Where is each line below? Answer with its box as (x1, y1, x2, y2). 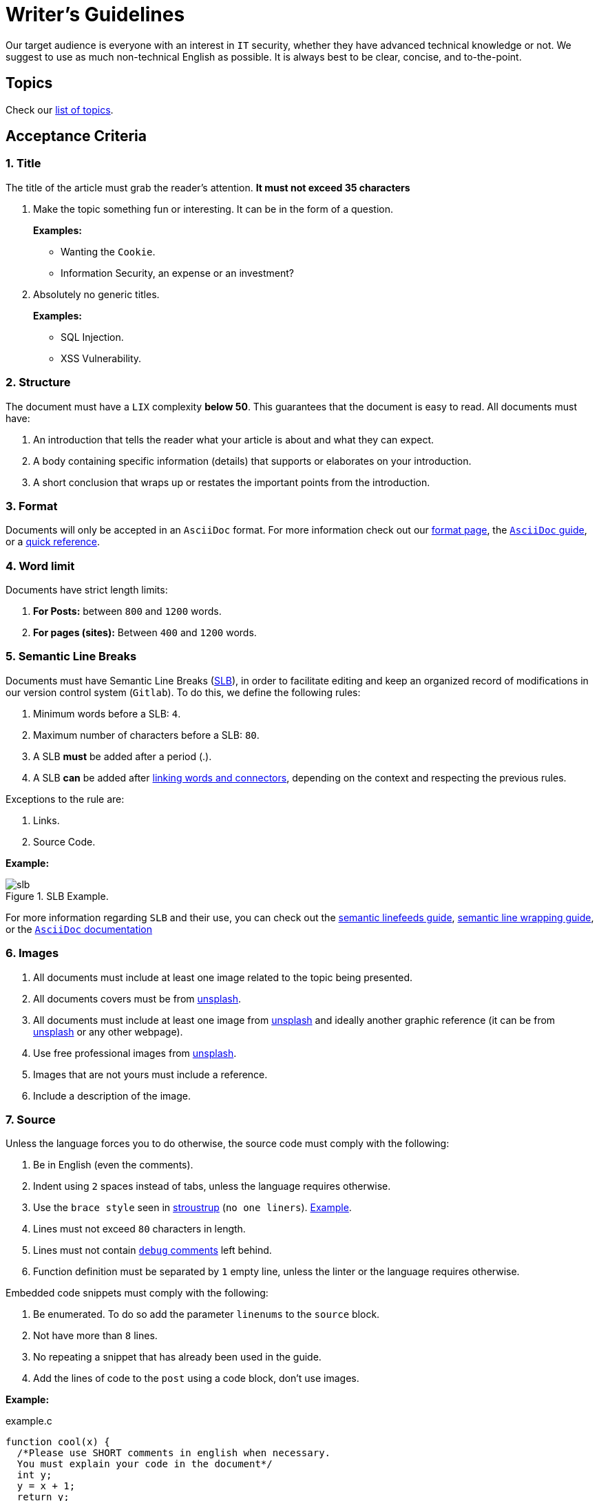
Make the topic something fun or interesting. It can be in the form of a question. (33, 202, 394, 215)
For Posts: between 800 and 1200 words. (33, 605, 222, 618)
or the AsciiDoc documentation (6, 923, 153, 935)
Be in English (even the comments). (33, 1159, 193, 1171)
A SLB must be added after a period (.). (33, 750, 212, 762)
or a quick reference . (6, 536, 101, 548)
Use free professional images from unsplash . (33, 1047, 237, 1059)
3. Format (6, 498, 58, 513)
